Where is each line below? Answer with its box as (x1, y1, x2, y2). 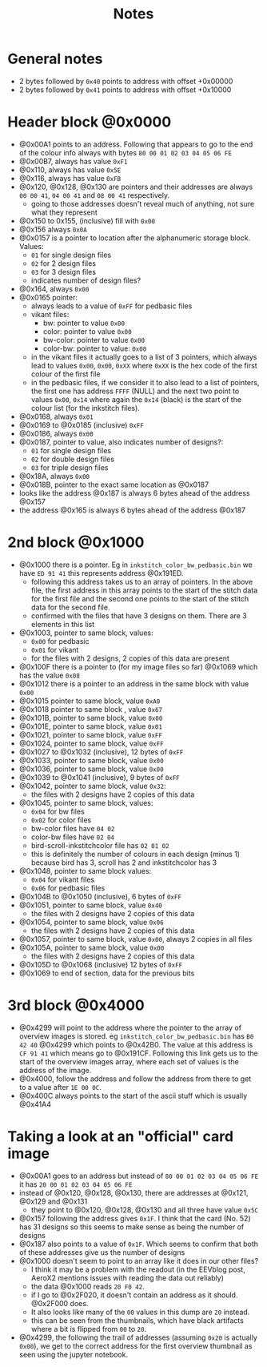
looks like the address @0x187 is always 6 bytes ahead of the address (18, 488, 250, 497)
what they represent (30, 207, 98, 217)
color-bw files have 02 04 (30, 832, 115, 842)
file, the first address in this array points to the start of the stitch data (30, 585, 258, 595)
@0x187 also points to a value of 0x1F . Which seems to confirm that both (18, 1239, 259, 1248)
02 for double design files (30, 454, 115, 464)
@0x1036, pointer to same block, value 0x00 (18, 764, 165, 774)
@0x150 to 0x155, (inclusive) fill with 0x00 (18, 215, 156, 225)
